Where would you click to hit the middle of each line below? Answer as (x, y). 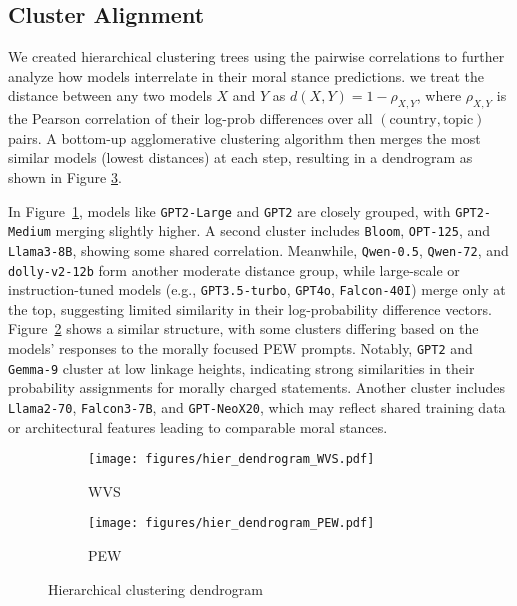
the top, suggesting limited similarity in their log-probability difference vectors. (250, 308)
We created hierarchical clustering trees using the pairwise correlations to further (256, 56)
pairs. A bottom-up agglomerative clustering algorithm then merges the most (244, 137)
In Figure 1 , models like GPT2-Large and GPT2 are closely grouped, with (229, 210)
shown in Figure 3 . (65, 176)
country (413, 120)
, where (439, 95)
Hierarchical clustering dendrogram (155, 588)
